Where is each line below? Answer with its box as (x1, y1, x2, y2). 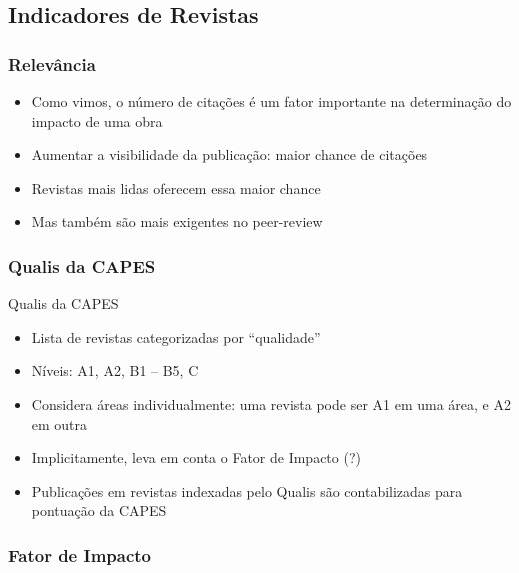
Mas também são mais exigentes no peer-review (31, 211, 323, 232)
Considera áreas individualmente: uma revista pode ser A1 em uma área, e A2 (31, 393, 511, 414)
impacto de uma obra (31, 110, 163, 131)
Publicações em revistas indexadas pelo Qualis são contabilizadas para (31, 480, 463, 501)
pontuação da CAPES (31, 500, 167, 521)
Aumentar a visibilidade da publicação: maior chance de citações (31, 144, 428, 165)
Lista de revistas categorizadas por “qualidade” (31, 326, 321, 347)
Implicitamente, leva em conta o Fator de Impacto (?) (31, 447, 361, 468)
